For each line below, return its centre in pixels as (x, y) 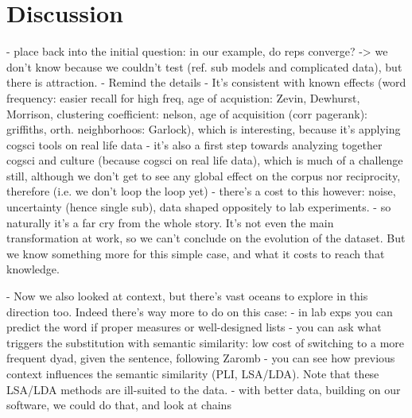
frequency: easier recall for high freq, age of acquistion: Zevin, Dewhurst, (183, 97)
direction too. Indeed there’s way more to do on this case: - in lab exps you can (200, 311)
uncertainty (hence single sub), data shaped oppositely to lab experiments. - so (199, 207)
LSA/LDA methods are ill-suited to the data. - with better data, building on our (204, 389)
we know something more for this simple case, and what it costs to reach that (196, 253)
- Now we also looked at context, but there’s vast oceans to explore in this (187, 296)
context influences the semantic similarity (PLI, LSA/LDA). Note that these (193, 373)
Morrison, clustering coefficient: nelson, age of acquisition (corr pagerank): (187, 113)
